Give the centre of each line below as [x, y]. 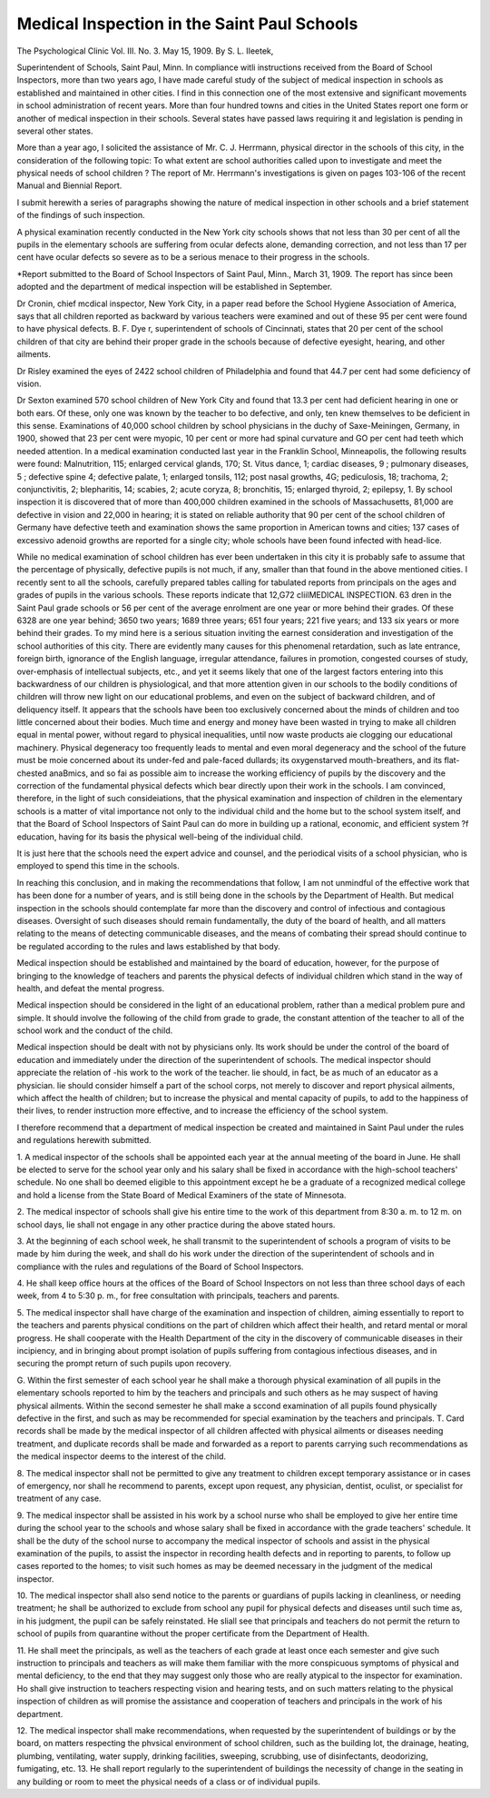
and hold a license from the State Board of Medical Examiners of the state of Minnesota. [181, 1195]
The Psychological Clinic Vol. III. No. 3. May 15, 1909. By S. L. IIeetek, [145, 51]
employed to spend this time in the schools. [98, 866]
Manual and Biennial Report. [69, 185]
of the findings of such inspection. [81, 215]
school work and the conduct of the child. [95, 1030]
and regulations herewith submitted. [84, 1140]
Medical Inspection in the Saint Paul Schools [187, 24]
